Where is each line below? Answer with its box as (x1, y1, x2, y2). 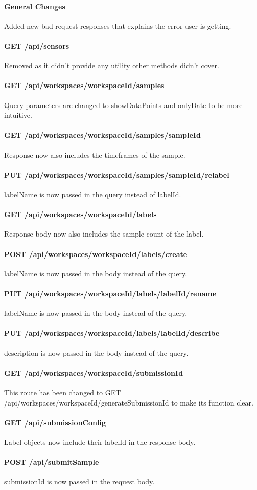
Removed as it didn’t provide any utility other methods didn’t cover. (4, 60, 219, 71)
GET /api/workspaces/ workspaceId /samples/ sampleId (4, 130, 201, 140)
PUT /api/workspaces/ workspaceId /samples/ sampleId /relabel (4, 169, 229, 180)
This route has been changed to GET (4, 387, 121, 397)
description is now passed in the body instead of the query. (4, 347, 189, 358)
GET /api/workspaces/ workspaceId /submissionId (4, 367, 183, 378)
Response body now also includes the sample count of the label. (4, 228, 204, 239)
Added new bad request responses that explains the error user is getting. (4, 20, 231, 31)
